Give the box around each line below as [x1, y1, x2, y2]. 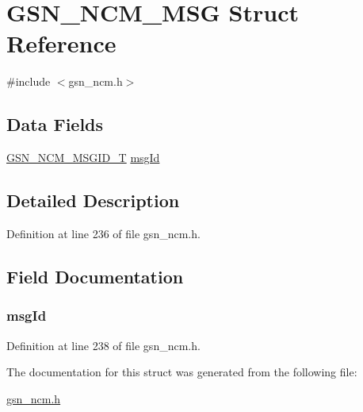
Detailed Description [6, 188, 180, 213]
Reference [6, 27, 117, 60]
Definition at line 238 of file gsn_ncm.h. [6, 337, 201, 353]
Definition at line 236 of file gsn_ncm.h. [6, 225, 201, 241]
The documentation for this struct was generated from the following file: [6, 364, 357, 380]
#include [6, 73, 51, 90]
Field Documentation [6, 264, 184, 288]
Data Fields [6, 112, 104, 137]
